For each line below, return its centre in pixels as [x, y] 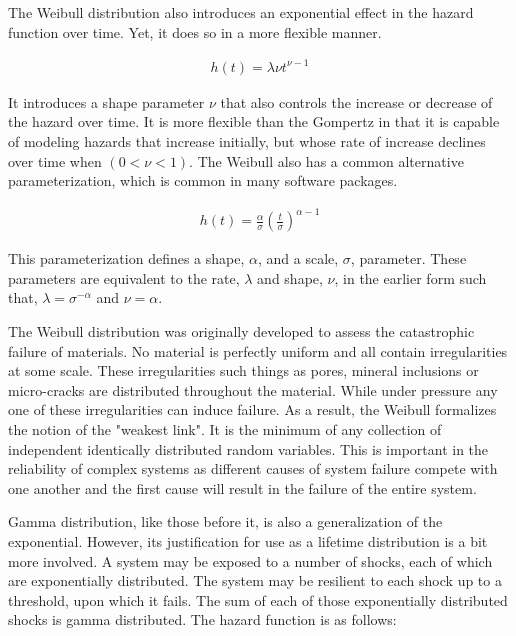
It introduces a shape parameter [106, 101]
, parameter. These [408, 258]
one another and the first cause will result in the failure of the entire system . [242, 487]
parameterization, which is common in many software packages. [203, 180]
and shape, [290, 277]
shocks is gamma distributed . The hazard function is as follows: [202, 619]
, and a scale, [298, 258]
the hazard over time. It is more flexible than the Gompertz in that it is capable [254, 121]
